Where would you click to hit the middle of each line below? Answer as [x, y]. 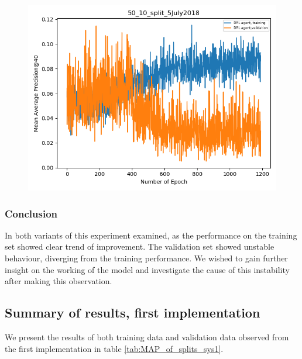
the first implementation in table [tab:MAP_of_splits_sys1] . [114, 348]
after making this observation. [59, 281]
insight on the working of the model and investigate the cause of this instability [147, 269]
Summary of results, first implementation [133, 313]
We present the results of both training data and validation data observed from [147, 336]
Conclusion [31, 213]
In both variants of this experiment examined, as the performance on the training [151, 235]
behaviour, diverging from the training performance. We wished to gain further [146, 258]
